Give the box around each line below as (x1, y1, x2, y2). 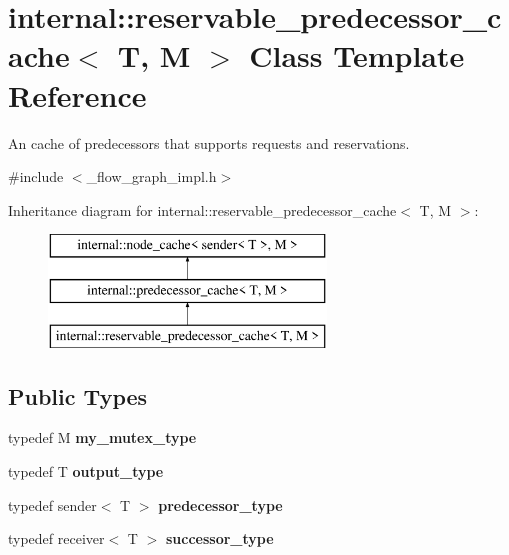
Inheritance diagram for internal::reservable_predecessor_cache (8, 199, 397, 220)
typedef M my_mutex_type (8, 427, 197, 448)
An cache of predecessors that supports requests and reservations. (8, 132, 410, 153)
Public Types (8, 380, 148, 411)
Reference (8, 74, 147, 115)
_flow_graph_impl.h (86, 166, 217, 187)
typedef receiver (8, 528, 105, 549)
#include (8, 166, 64, 187)
